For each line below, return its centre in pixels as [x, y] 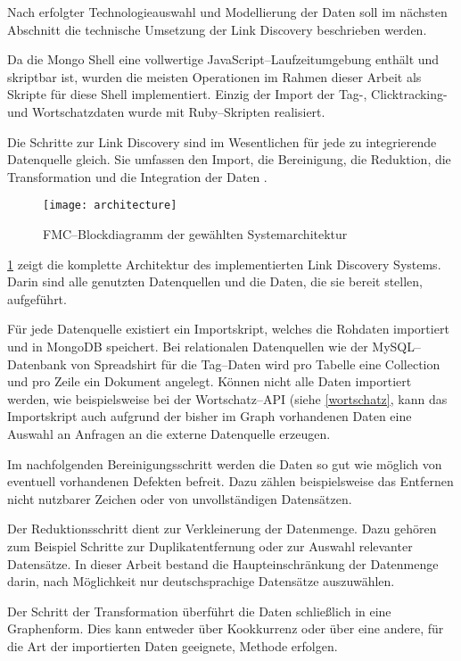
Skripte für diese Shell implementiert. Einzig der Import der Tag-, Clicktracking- [227, 94]
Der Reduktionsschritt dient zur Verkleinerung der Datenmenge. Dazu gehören [222, 529]
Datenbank [37, 364]
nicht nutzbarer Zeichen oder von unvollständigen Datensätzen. [180, 498]
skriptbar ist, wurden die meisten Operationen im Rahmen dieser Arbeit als [214, 76]
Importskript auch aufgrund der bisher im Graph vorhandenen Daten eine [210, 416]
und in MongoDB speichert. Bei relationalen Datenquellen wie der [188, 346]
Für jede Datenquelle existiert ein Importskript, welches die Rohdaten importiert [228, 329]
